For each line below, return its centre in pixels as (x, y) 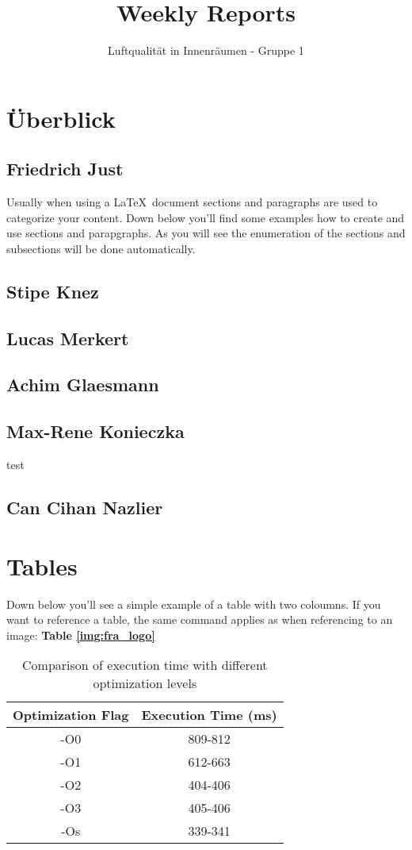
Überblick (61, 118)
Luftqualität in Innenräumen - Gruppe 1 (206, 50)
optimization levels (145, 683)
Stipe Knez (53, 291)
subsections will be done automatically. (101, 248)
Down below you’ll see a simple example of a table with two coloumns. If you (194, 604)
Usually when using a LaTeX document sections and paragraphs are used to (192, 202)
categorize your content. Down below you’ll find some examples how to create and (206, 217)
